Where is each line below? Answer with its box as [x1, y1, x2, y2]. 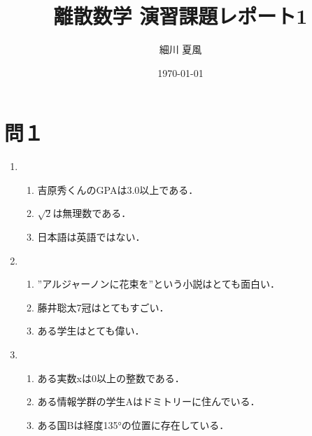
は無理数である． [52, 206, 132, 220]
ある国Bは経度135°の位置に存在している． [37, 417, 229, 432]
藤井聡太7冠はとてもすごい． [37, 300, 169, 314]
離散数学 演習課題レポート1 [53, 1, 308, 30]
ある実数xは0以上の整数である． [37, 370, 185, 385]
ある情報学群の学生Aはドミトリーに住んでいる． [37, 394, 260, 409]
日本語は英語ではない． [37, 230, 146, 244]
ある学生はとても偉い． [37, 323, 145, 338]
